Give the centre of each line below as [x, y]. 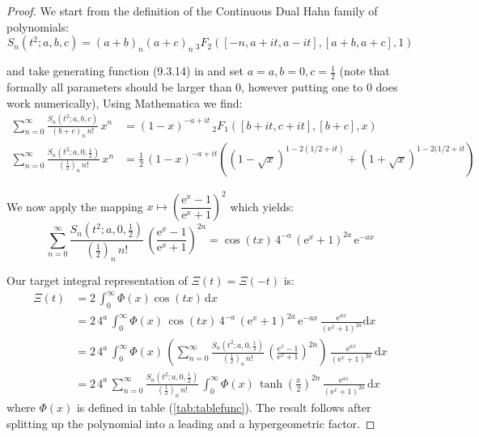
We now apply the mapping [75, 206]
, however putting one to [302, 87]
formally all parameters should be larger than [119, 87]
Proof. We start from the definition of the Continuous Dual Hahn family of [192, 11]
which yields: [262, 206]
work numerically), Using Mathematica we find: [125, 102]
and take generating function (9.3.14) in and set [125, 71]
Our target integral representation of [97, 280]
